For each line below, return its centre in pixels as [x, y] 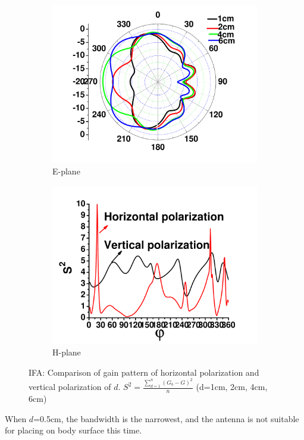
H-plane [67, 352]
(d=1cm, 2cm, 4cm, [232, 387]
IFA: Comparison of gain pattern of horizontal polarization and [144, 372]
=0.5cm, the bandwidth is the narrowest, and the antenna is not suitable [166, 418]
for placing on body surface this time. [73, 430]
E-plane [66, 171]
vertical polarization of [70, 387]
